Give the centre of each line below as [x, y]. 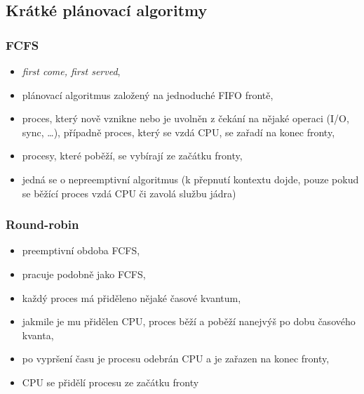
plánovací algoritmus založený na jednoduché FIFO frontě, [148, 94]
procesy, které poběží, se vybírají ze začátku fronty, [132, 156]
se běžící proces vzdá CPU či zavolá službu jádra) [129, 193]
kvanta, [38, 335]
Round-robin [42, 224]
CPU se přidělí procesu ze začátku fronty [110, 382]
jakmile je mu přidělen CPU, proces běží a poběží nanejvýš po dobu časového [189, 321]
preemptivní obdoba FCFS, [81, 250]
